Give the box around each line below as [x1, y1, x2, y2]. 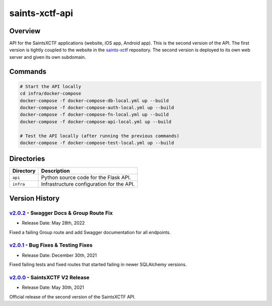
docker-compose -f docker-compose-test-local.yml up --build [20, 140, 174, 145]
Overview [9, 27, 41, 35]
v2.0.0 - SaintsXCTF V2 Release [9, 274, 90, 281]
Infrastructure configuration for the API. [41, 181, 135, 188]
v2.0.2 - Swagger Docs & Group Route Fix [9, 209, 113, 216]
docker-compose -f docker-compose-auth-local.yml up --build [20, 105, 174, 111]
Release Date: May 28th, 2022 [22, 220, 85, 226]
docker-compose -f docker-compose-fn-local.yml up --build [20, 112, 169, 118]
